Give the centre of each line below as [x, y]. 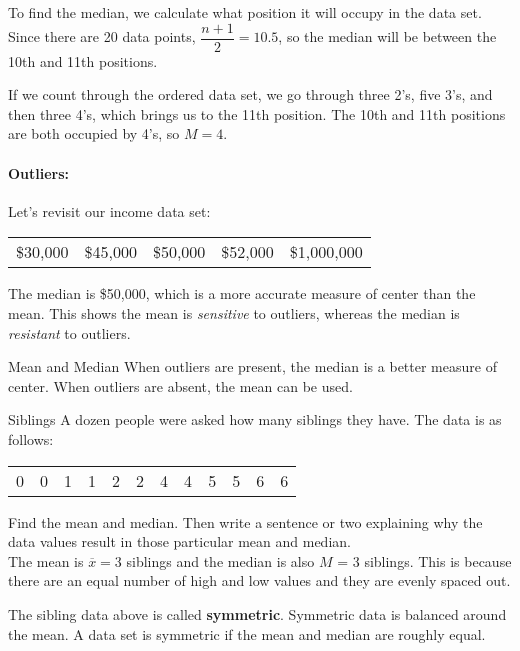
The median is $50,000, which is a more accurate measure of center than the [242, 293]
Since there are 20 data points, [102, 36]
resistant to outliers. [69, 332]
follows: [31, 438]
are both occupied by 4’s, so [94, 133]
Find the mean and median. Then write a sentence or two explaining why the [245, 521]
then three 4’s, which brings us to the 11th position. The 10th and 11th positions [257, 113]
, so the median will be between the [387, 36]
